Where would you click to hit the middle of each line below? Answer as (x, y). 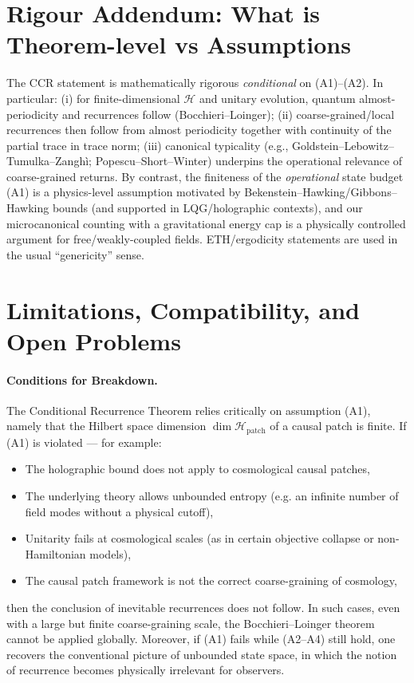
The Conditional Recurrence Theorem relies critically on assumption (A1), (189, 410)
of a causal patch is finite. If (338, 426)
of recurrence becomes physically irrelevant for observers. (146, 670)
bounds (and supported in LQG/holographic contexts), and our (207, 208)
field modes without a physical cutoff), (119, 511)
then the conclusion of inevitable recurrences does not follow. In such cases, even (203, 607)
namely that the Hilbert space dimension (106, 426)
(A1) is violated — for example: (84, 442)
